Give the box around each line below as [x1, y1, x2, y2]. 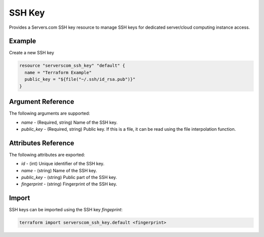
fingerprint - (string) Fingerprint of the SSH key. [21, 181, 117, 187]
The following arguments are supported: [9, 110, 90, 117]
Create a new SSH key [9, 50, 54, 56]
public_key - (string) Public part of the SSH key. [21, 174, 117, 180]
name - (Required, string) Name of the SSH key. [21, 119, 118, 125]
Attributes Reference [9, 139, 74, 147]
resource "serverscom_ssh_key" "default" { [19, 63, 126, 68]
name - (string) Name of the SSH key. [21, 167, 97, 173]
